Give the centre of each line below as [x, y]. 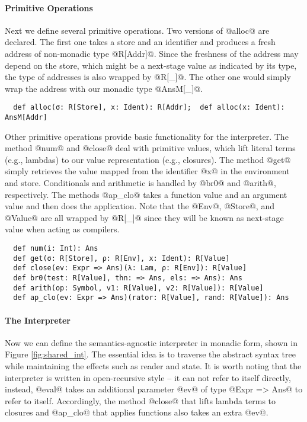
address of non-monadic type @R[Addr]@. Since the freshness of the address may [152, 53]
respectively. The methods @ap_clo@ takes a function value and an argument [146, 194]
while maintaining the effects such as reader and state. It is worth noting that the [153, 365]
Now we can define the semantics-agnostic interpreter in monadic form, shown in [151, 342]
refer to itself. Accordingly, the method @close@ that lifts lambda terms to [140, 400]
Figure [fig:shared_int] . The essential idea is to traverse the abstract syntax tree [150, 354]
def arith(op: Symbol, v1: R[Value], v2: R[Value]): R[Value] [138, 288]
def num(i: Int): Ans [56, 249]
